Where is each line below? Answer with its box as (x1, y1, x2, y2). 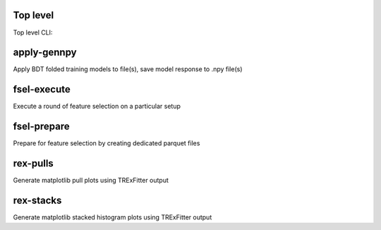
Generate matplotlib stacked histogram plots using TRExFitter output (13, 213, 212, 222)
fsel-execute (13, 83, 71, 95)
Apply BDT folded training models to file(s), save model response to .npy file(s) (13, 65, 243, 73)
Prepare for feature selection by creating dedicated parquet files (13, 139, 200, 147)
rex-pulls (13, 157, 54, 169)
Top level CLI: (13, 28, 53, 37)
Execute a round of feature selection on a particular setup (13, 102, 181, 111)
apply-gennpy (13, 47, 77, 59)
